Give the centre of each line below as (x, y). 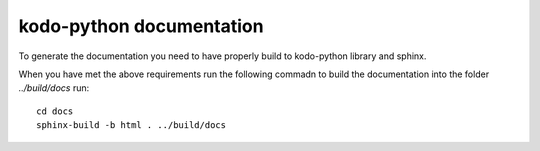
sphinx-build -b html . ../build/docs (131, 125)
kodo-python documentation (141, 26)
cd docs (55, 111)
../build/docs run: (54, 88)
